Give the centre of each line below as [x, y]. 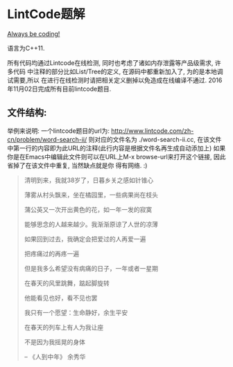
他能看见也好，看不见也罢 [61, 298]
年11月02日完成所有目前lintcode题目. [59, 89]
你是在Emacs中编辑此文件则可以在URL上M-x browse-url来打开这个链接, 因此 [116, 156]
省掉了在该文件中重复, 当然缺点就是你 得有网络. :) [77, 165]
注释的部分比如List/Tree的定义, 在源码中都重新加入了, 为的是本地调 [128, 71]
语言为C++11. [26, 48]
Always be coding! [34, 34]
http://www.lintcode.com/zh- [152, 131]
